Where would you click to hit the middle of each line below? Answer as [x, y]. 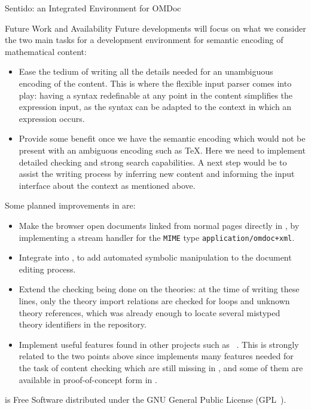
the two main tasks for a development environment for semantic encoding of [144, 40]
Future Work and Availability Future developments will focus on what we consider [155, 28]
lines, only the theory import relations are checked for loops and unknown [154, 300]
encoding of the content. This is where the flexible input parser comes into [155, 83]
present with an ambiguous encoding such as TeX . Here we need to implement [162, 150]
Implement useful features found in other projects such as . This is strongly [159, 344]
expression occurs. [52, 118]
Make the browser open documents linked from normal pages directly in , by [159, 225]
